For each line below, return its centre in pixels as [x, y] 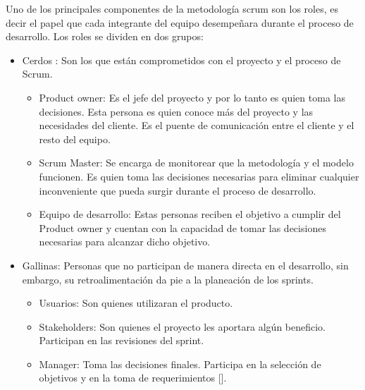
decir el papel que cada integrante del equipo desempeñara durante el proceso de [180, 22]
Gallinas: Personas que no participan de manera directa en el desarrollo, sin [185, 265]
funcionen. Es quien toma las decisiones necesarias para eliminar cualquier [199, 176]
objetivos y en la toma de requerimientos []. [133, 378]
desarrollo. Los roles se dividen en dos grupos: [105, 36]
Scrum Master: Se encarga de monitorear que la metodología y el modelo [196, 163]
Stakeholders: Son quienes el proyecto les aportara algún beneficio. [182, 326]
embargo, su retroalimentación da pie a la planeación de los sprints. [168, 279]
